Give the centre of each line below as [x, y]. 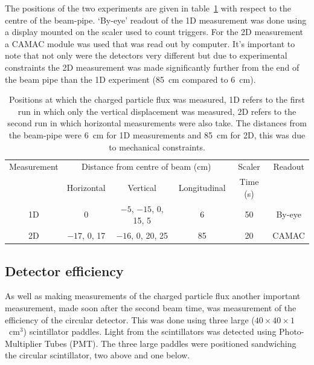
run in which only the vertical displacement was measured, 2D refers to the [157, 111]
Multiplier [24, 343]
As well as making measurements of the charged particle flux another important [153, 296]
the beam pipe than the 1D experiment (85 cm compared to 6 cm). [130, 79]
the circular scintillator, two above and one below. [98, 355]
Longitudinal [202, 188]
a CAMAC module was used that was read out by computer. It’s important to [150, 43]
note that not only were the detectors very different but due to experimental [146, 55]
